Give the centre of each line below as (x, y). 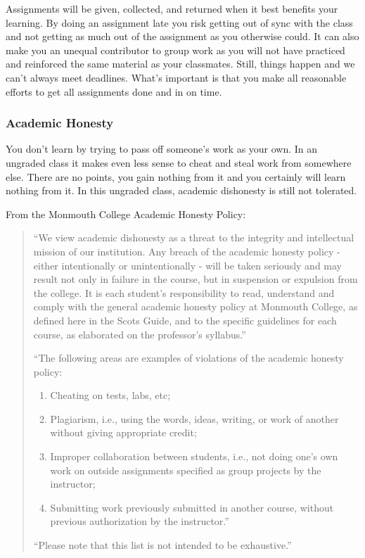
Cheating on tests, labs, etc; (110, 395)
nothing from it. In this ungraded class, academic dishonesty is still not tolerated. (181, 190)
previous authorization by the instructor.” (140, 521)
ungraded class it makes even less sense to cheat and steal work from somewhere (179, 162)
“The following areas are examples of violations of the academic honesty (188, 358)
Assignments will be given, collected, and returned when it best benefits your (172, 8)
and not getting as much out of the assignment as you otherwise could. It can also (182, 36)
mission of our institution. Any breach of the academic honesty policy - (187, 251)
